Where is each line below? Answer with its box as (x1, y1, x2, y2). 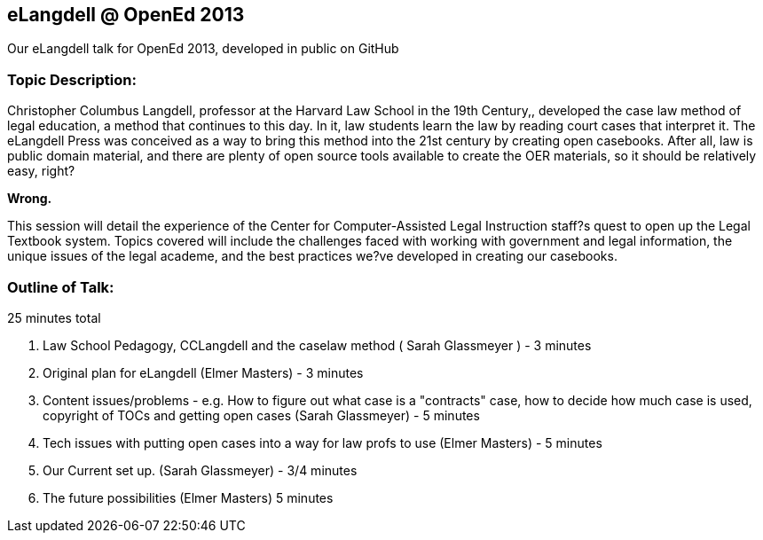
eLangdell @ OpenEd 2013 (7, 4, 245, 26)
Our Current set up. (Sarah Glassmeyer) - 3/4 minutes (43, 462, 358, 478)
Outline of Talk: (7, 278, 114, 296)
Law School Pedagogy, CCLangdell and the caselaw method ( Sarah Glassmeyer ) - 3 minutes (43, 337, 592, 353)
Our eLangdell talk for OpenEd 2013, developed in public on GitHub (7, 41, 399, 57)
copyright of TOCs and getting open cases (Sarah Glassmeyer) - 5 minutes (43, 407, 480, 423)
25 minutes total (7, 309, 101, 325)
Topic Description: (7, 70, 137, 89)
